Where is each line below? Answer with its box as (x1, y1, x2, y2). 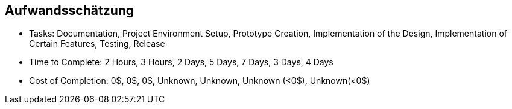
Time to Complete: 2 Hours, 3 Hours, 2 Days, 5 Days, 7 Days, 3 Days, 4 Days (29, 57, 333, 68)
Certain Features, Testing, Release (29, 38, 165, 49)
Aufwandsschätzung (5, 3, 134, 18)
